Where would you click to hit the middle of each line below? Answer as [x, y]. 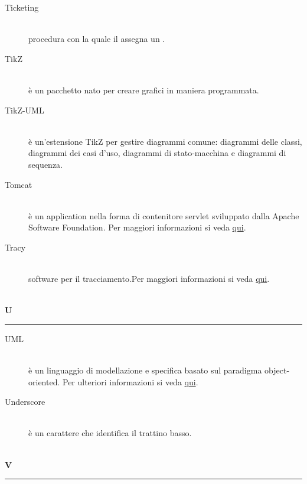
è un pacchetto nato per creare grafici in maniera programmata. [144, 90]
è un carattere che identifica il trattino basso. [110, 433]
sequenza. [46, 164]
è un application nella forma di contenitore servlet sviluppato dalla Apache [164, 215]
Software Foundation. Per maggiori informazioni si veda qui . [137, 227]
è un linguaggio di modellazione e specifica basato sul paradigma [145, 370]
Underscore [25, 402]
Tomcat [19, 184]
